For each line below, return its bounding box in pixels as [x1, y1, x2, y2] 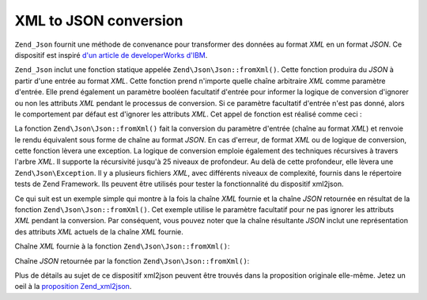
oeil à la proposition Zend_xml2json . [14, 282, 132, 291]
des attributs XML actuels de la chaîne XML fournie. [14, 226, 183, 237]
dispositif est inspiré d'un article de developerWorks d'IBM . [14, 50, 208, 59]
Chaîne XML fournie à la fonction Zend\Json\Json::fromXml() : [14, 241, 230, 251]
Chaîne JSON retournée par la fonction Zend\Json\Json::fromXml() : [14, 256, 250, 265]
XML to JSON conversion [14, 12, 183, 29]
